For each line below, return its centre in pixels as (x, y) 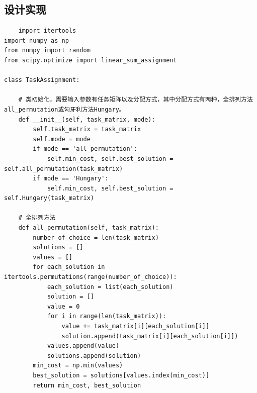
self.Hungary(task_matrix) (49, 198)
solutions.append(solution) (94, 356)
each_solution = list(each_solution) (110, 287)
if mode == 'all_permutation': (85, 149)
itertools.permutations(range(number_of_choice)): (91, 277)
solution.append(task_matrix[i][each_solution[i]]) (150, 336)
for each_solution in (69, 267)
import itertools (47, 31)
